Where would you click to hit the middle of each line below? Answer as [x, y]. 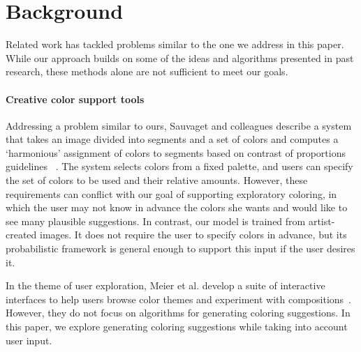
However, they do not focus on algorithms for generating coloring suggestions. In [178, 313]
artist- [322, 221]
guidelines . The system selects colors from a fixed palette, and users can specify [179, 166]
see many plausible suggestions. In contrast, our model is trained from [156, 221]
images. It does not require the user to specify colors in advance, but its [193, 235]
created [21, 235]
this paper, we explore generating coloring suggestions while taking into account [177, 327]
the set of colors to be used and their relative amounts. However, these [157, 180]
